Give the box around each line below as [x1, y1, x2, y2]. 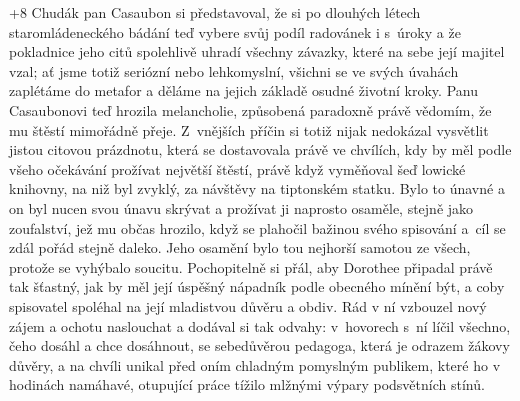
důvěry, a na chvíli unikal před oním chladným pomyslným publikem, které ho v [9, 354, 501, 375]
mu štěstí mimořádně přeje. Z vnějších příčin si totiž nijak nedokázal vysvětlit [9, 119, 489, 140]
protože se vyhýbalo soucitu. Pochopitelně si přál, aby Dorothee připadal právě [9, 256, 493, 277]
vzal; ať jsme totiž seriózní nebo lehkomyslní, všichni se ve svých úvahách [9, 60, 459, 81]
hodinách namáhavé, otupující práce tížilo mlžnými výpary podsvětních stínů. [9, 374, 485, 395]
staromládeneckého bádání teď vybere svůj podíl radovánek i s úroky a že [9, 21, 461, 42]
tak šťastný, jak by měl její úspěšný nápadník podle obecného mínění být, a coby [9, 276, 505, 297]
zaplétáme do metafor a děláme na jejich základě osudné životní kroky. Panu [9, 80, 478, 101]
